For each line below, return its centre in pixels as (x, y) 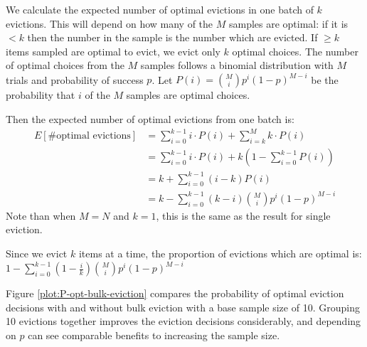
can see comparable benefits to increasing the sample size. (154, 335)
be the (325, 79)
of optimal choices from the (65, 65)
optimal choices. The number (295, 51)
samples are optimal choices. (188, 95)
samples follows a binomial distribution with (237, 65)
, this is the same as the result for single (243, 215)
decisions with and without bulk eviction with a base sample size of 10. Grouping (183, 307)
